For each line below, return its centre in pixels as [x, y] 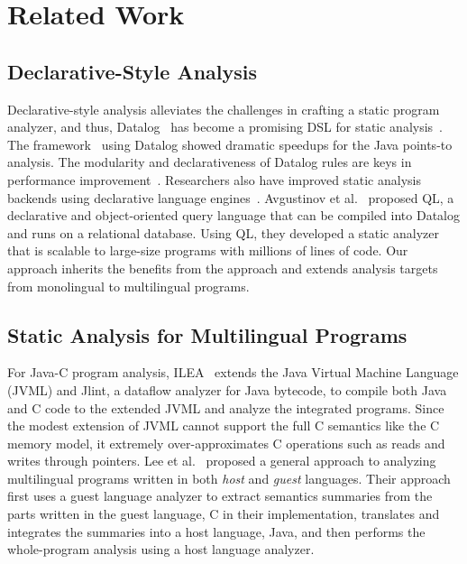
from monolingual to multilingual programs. [128, 286]
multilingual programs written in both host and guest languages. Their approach [229, 478]
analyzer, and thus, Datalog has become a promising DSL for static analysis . [225, 127]
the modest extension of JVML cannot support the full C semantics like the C [224, 425]
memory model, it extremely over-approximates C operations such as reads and [226, 443]
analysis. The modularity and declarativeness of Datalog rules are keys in [210, 162]
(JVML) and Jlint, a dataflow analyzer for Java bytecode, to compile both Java [227, 389]
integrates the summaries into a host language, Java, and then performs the [216, 531]
